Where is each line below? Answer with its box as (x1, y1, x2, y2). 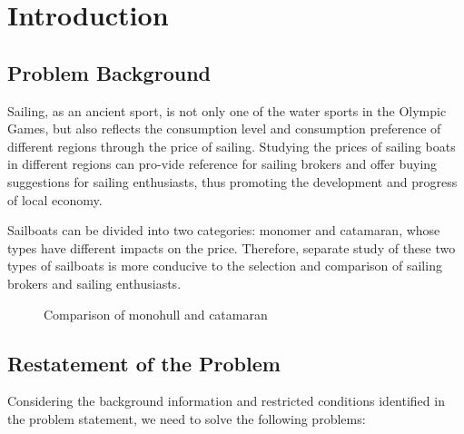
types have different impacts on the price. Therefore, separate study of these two (7, 238, 456, 257)
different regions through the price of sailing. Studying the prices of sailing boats (7, 136, 456, 155)
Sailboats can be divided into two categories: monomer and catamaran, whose (7, 221, 440, 240)
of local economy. (7, 190, 103, 209)
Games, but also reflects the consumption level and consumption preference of (7, 119, 441, 138)
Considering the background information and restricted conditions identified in (7, 391, 445, 410)
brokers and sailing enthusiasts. (7, 273, 182, 292)
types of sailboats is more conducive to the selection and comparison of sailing (7, 256, 442, 275)
